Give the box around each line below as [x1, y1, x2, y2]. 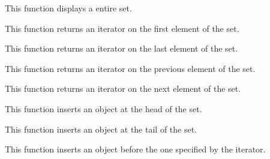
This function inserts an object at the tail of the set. [5, 122, 197, 135]
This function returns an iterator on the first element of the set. [5, 22, 239, 34]
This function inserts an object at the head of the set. [5, 102, 202, 115]
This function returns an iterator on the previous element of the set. [5, 62, 256, 74]
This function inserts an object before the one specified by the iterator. [5, 143, 266, 155]
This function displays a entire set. [5, 2, 132, 14]
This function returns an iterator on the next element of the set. [5, 82, 241, 95]
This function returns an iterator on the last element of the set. [5, 42, 238, 55]
